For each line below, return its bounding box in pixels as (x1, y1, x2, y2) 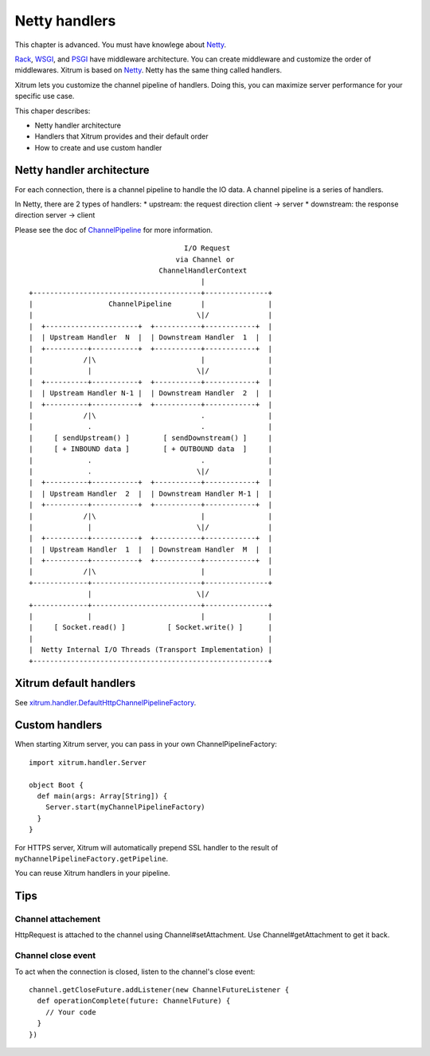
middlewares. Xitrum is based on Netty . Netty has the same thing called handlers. (14, 65, 283, 75)
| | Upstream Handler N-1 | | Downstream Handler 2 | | (29, 389, 272, 398)
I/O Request (183, 244, 231, 253)
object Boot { (29, 780, 84, 789)
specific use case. (14, 92, 75, 101)
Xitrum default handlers (14, 677, 136, 690)
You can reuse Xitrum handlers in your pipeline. (14, 869, 170, 878)
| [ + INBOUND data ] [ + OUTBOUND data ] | (29, 445, 272, 453)
